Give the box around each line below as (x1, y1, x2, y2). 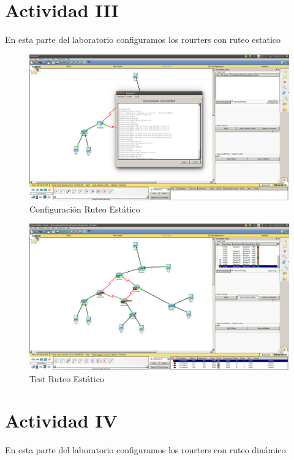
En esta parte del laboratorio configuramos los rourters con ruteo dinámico (5, 443, 286, 456)
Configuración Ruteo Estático (29, 202, 140, 215)
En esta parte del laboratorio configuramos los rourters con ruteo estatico (5, 33, 281, 46)
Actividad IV (5, 408, 118, 433)
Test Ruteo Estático (29, 372, 104, 385)
